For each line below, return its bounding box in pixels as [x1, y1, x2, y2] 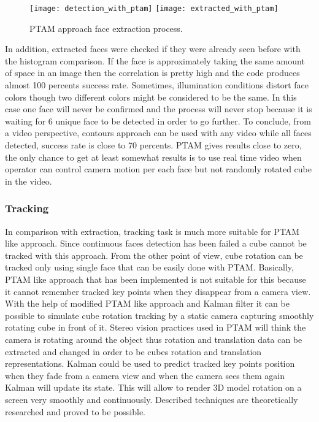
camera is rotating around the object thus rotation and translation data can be [5, 332, 302, 345]
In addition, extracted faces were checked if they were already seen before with [5, 42, 301, 55]
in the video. [5, 174, 52, 187]
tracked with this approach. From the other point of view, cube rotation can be [5, 248, 303, 261]
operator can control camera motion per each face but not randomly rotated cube [5, 163, 312, 175]
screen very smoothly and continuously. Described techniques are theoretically [5, 393, 298, 405]
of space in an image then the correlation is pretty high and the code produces [5, 66, 300, 79]
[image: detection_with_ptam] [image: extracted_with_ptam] [29, 4, 279, 13]
